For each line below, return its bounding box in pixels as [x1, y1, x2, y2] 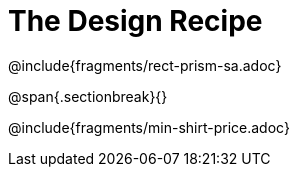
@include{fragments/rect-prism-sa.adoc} [8, 56, 282, 74]
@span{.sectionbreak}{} [8, 87, 168, 105]
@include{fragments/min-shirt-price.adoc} [8, 118, 290, 136]
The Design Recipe [8, 4, 263, 38]
